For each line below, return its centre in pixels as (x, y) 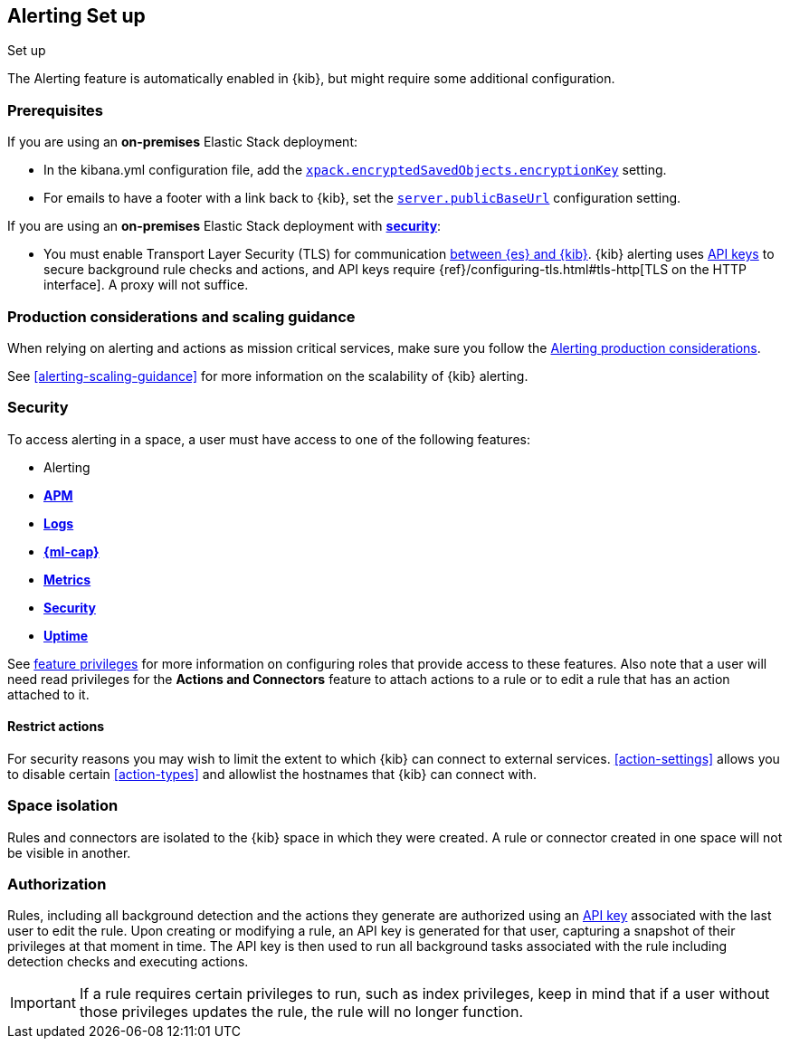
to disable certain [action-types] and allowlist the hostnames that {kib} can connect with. (272, 774)
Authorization (57, 884)
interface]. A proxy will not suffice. (146, 285)
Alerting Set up (76, 16)
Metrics (67, 579)
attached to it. (48, 694)
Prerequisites (55, 110)
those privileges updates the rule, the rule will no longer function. (301, 1012)
